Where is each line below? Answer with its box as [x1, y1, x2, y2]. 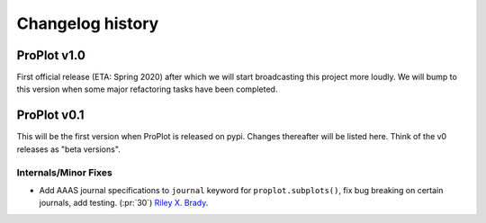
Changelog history [16, 13, 159, 33]
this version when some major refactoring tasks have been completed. [16, 84, 278, 94]
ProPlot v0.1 [16, 108, 85, 123]
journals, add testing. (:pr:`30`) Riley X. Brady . [39, 198, 209, 209]
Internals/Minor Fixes [16, 166, 112, 179]
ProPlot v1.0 [16, 48, 85, 63]
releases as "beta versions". [16, 144, 121, 155]
